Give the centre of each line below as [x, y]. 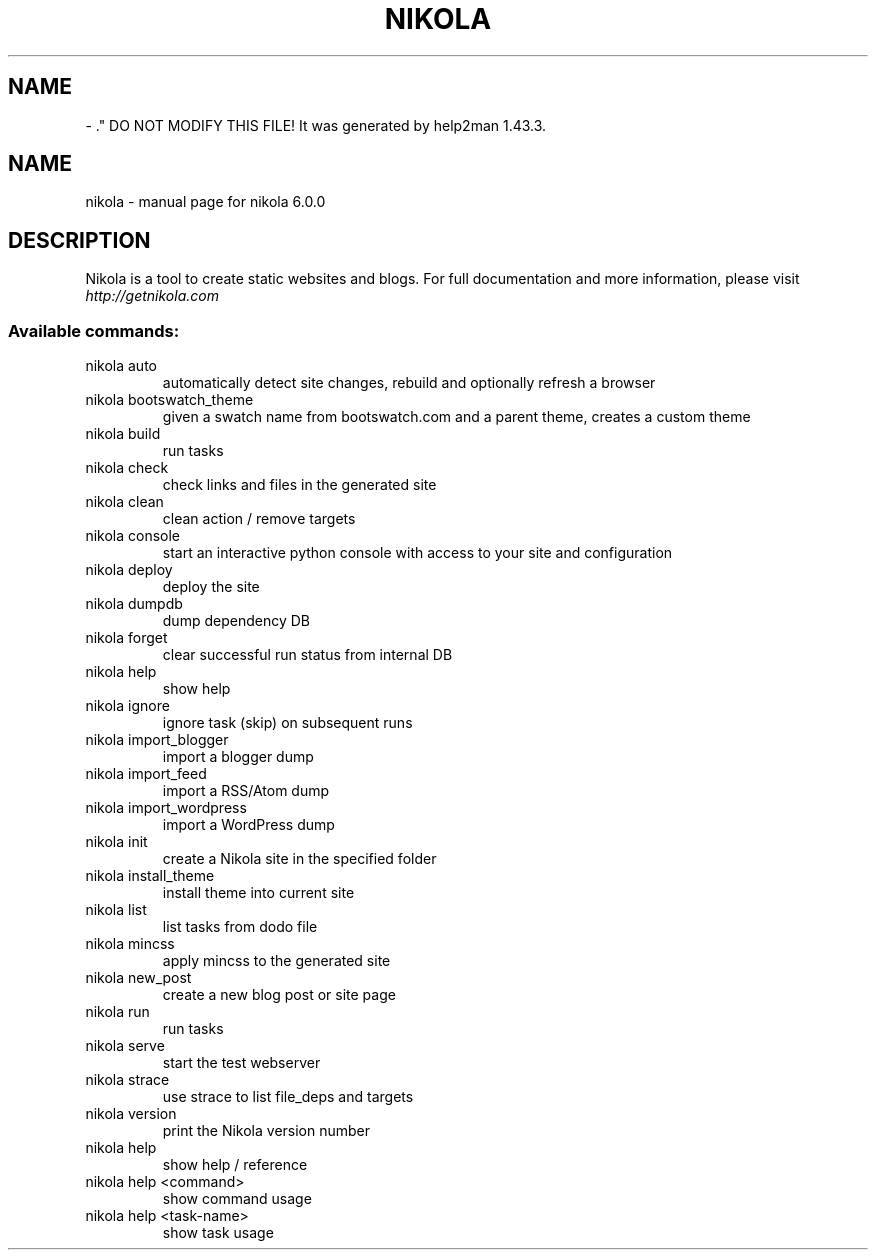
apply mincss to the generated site [276, 961]
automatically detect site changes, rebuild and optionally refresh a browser [409, 383]
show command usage [237, 1199]
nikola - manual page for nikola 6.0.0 [205, 202]
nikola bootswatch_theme [169, 400]
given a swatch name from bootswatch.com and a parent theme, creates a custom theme [456, 417]
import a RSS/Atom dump [246, 791]
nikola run [117, 1012]
